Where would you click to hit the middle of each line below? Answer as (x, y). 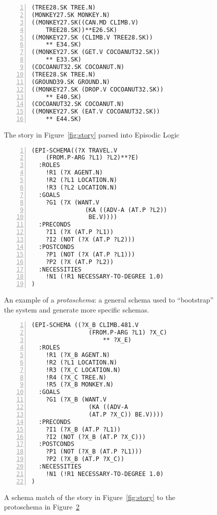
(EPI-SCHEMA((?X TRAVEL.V (74, 150)
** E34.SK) (64, 45)
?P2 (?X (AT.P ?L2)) (80, 262)
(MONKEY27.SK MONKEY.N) (71, 15)
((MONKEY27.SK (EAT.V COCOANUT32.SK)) (96, 112)
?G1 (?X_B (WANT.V (76, 400)
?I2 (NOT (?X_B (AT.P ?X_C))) (96, 437)
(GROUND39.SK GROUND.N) (71, 82)
